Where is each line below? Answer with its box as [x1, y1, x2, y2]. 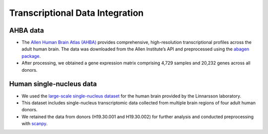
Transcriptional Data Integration [9, 7, 144, 18]
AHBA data [9, 26, 44, 35]
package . [21, 53, 41, 59]
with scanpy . [21, 121, 48, 127]
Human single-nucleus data [9, 80, 97, 89]
